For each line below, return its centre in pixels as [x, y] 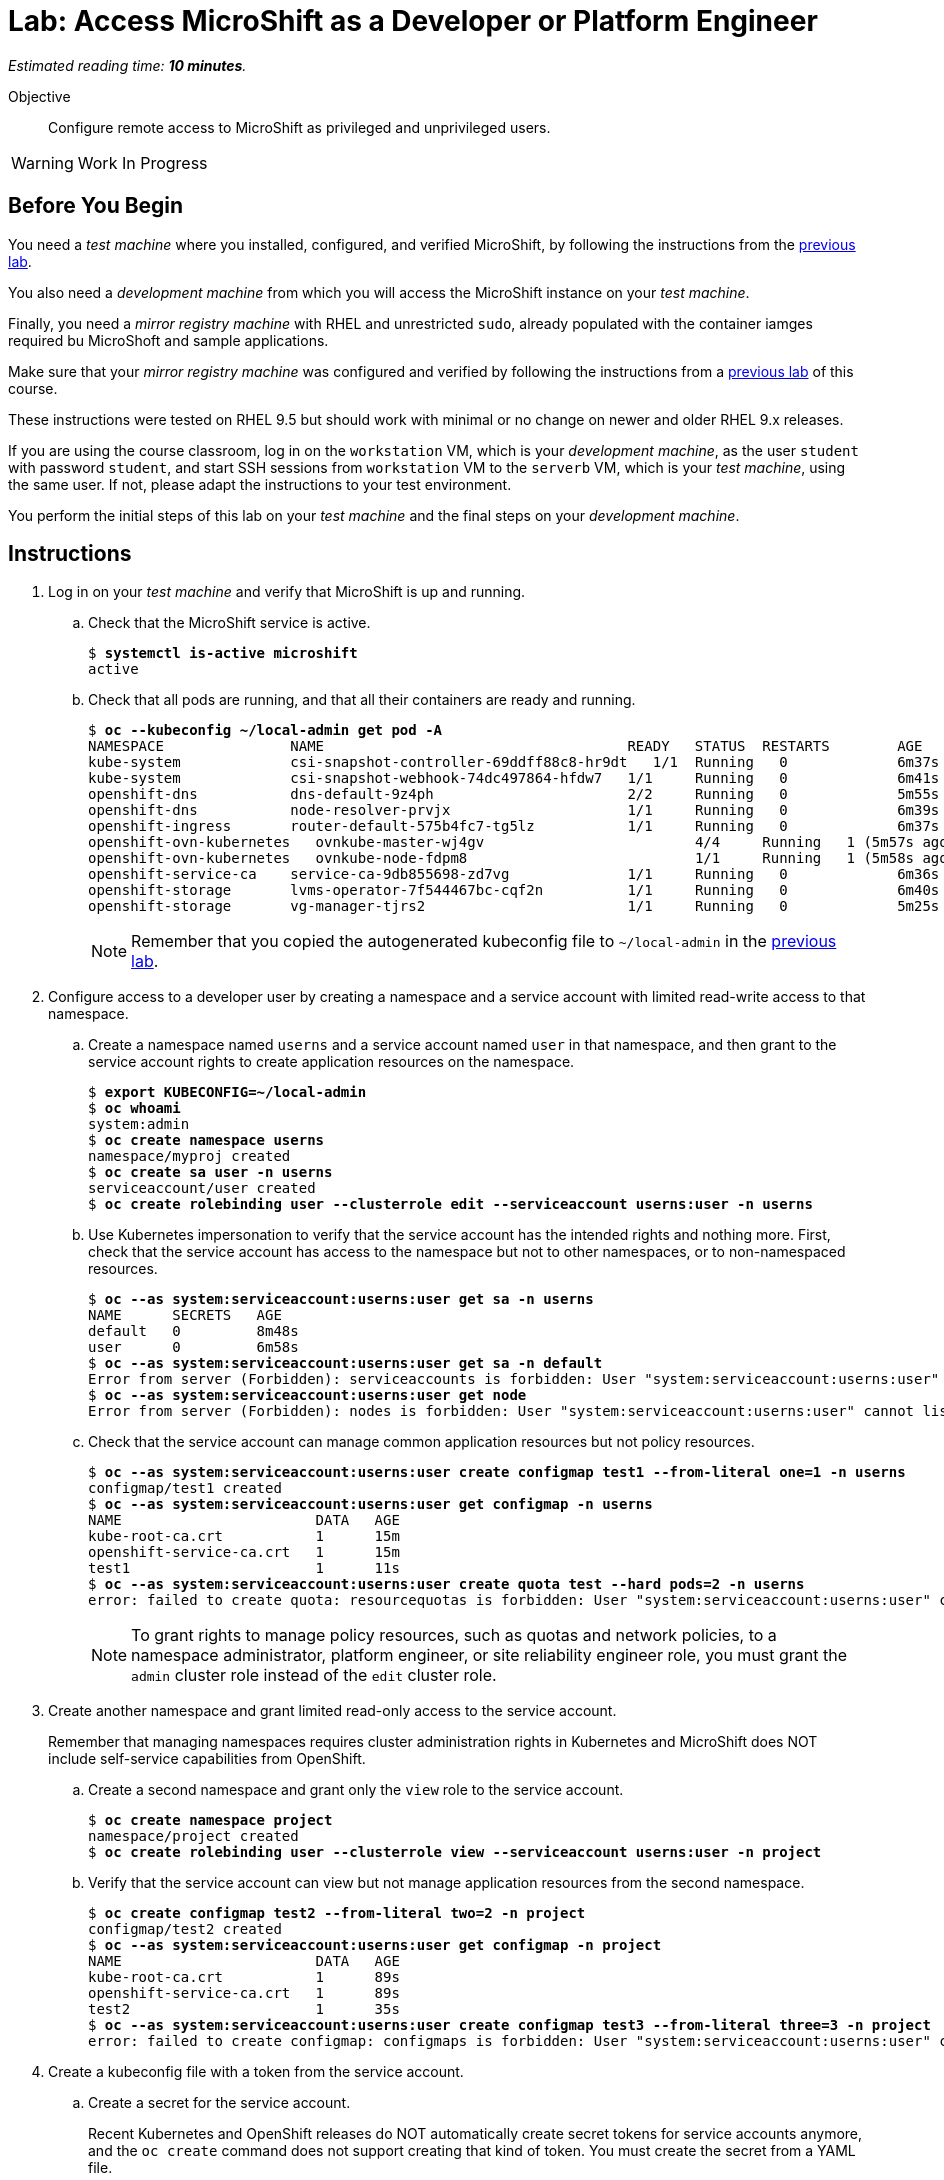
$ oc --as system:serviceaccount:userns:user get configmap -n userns [370, 1504]
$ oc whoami [134, 1108]
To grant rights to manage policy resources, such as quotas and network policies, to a [454, 1635]
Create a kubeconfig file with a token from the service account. [256, 2072]
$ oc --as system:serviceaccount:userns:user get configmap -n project [375, 1945]
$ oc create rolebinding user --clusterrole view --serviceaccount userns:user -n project [455, 1852]
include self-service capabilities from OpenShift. [207, 1759]
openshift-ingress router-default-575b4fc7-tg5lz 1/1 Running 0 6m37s [514, 826]
